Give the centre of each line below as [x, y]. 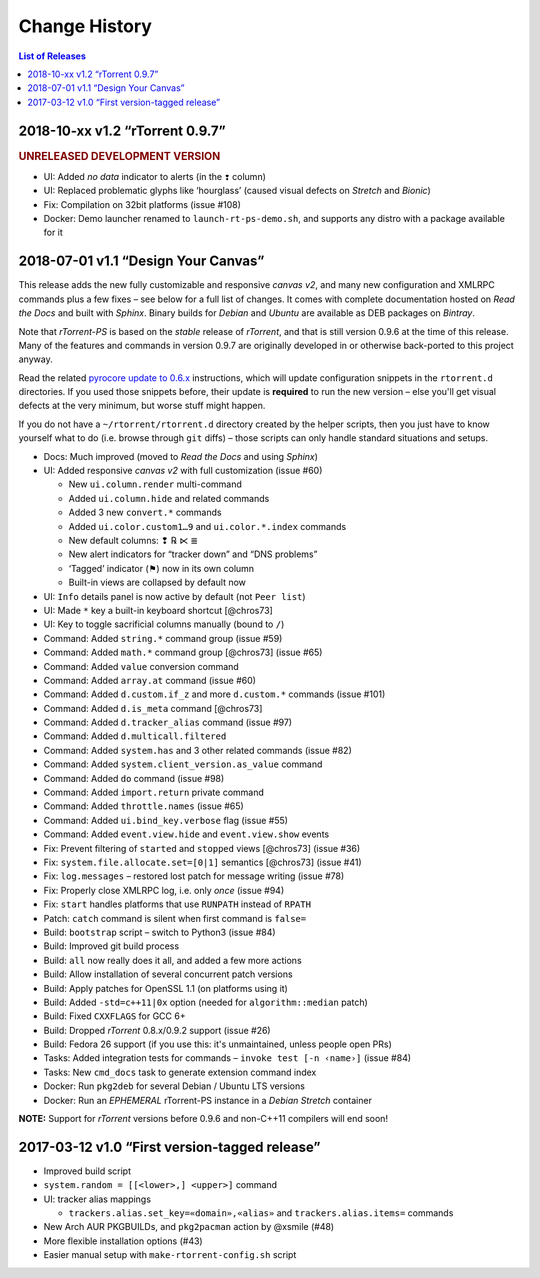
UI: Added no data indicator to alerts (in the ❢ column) [155, 176]
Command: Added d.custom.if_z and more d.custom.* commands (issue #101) [214, 694]
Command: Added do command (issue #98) [134, 778]
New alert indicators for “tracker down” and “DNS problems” [193, 554]
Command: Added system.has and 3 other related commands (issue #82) [197, 750]
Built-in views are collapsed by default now [157, 582]
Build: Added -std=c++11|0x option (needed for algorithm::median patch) [206, 1002]
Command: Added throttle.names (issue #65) [143, 806]
